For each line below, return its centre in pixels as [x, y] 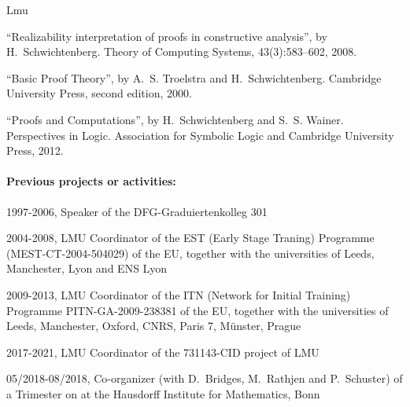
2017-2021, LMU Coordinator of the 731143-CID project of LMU [163, 352]
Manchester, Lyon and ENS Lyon [87, 268]
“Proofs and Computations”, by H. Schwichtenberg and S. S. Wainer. [175, 119]
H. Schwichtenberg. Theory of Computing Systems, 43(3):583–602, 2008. [182, 51]
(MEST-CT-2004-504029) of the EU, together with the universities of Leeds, [190, 253]
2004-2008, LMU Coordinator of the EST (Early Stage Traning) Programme [190, 238]
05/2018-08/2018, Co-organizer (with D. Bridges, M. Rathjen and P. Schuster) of [205, 378]
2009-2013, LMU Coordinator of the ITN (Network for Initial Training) [179, 294]
